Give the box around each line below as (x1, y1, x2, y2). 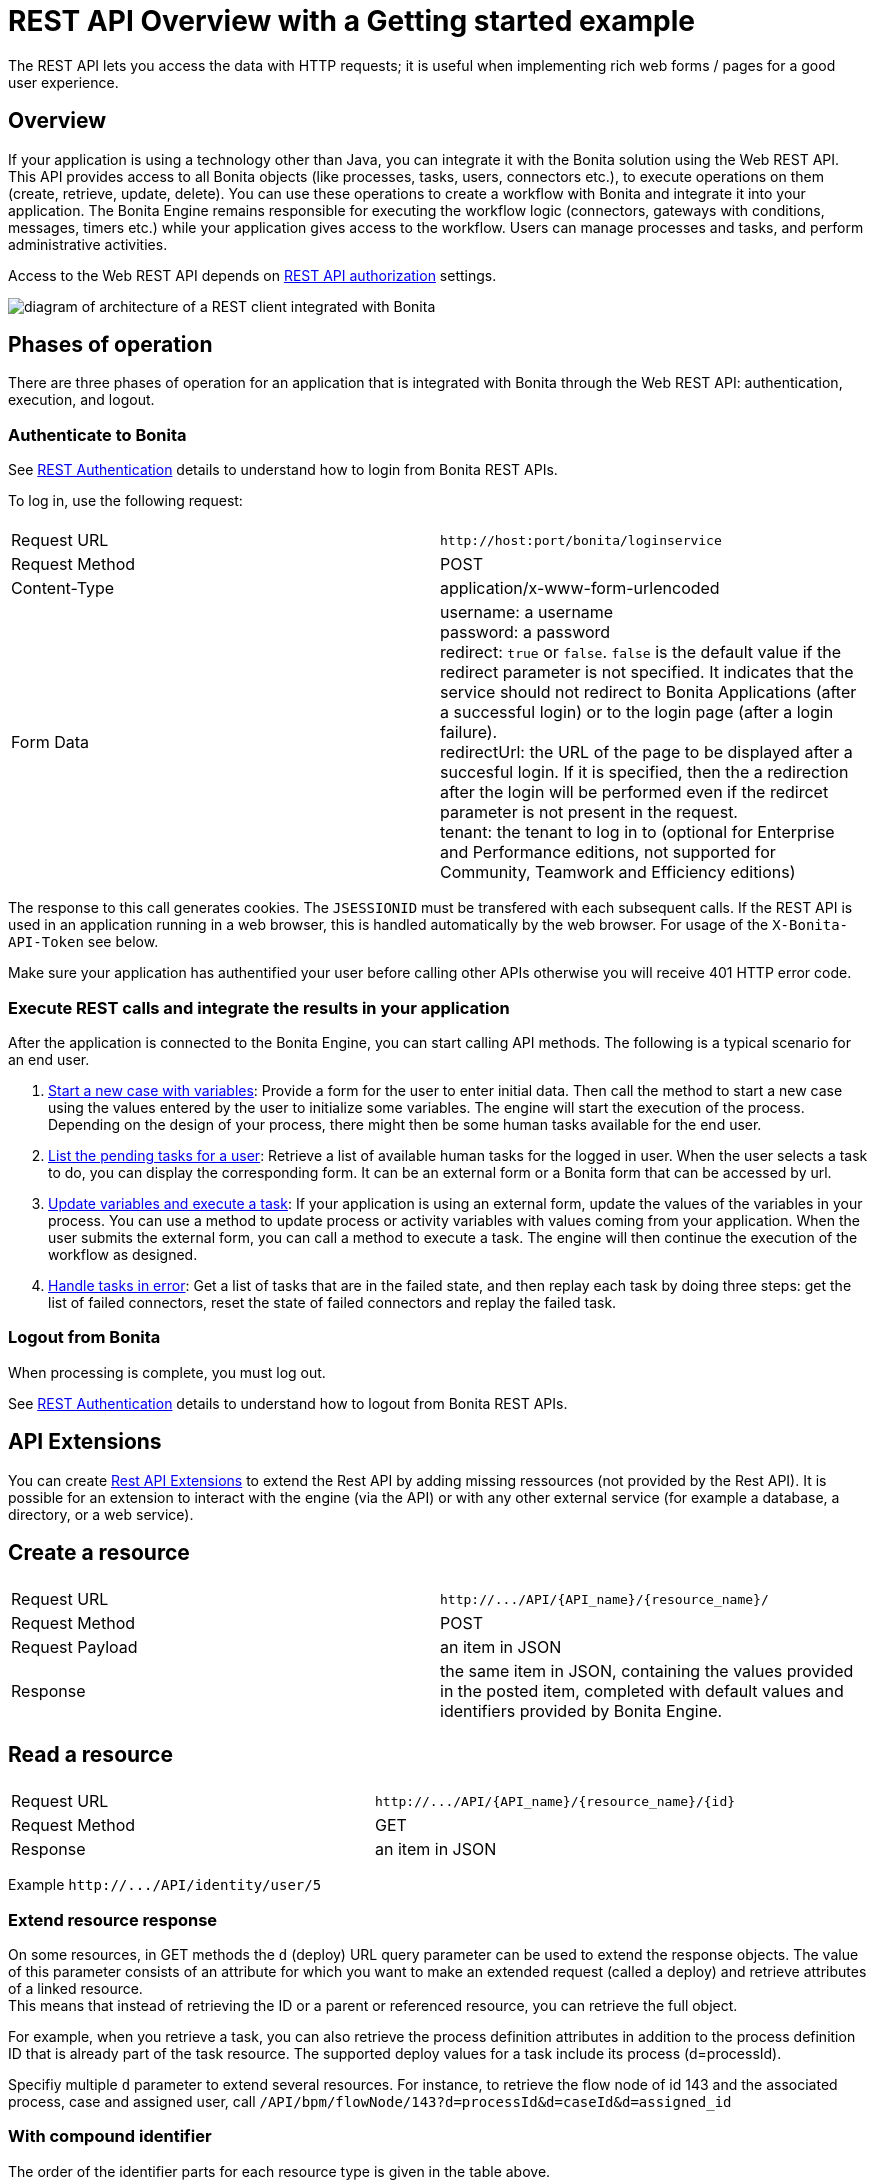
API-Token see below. (8, 933, 159, 951)
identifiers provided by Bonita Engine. (440, 1701, 723, 1722)
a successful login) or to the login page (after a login (440, 702, 834, 723)
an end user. (8, 1050, 90, 1068)
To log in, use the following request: (8, 492, 243, 510)
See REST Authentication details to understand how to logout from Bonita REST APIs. (8, 1394, 568, 1412)
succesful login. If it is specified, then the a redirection (440, 762, 849, 783)
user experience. (8, 73, 119, 91)
